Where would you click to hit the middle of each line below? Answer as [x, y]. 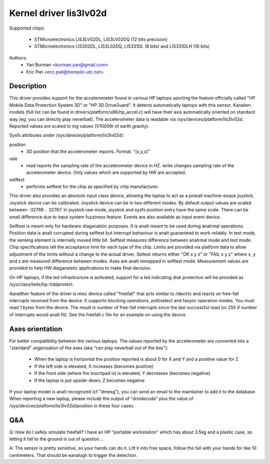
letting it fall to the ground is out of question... [56, 439]
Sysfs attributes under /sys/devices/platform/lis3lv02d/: [67, 135]
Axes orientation [36, 329]
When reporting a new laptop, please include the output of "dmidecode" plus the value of [101, 399]
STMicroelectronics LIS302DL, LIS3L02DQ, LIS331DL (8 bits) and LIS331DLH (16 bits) [122, 46]
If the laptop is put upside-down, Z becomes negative [89, 380]
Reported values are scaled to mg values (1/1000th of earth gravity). [79, 126]
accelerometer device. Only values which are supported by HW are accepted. [106, 172]
